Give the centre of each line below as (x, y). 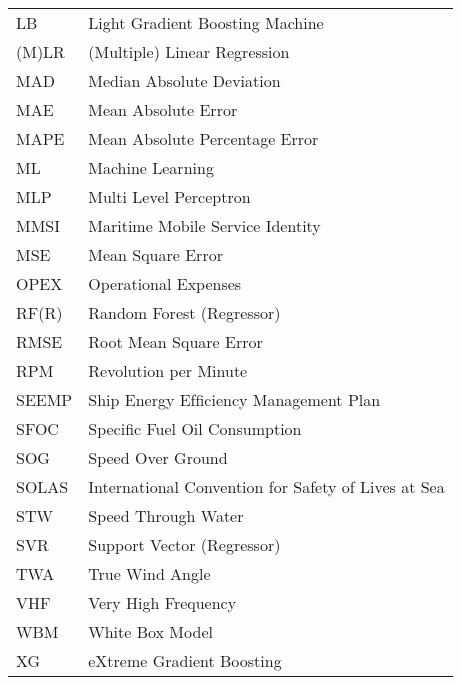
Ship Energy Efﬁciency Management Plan (234, 399)
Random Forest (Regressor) (184, 312)
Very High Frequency (162, 602)
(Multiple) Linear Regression (189, 51)
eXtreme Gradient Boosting (185, 660)
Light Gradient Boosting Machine (206, 22)
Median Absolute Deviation (184, 80)
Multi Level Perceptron (169, 196)
